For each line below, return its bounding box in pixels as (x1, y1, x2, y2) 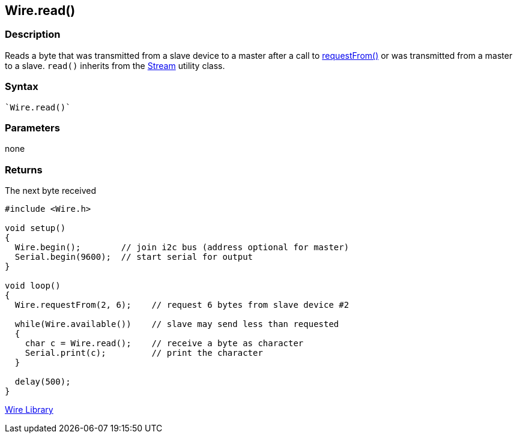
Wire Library (5, 404, 53, 415)
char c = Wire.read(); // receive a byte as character (25, 338, 304, 349)
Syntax (5, 80, 38, 93)
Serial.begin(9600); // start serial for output (14, 252, 253, 262)
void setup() (5, 223, 66, 233)
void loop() (5, 281, 61, 291)
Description (5, 28, 61, 41)
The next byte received (5, 185, 96, 196)
